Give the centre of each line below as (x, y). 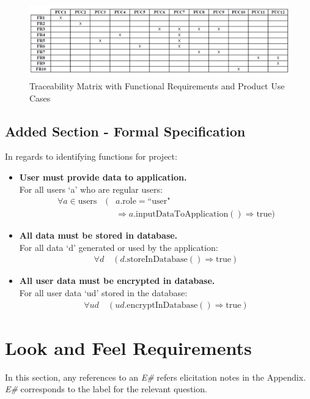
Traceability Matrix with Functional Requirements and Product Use (157, 86)
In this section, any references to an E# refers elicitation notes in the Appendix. (156, 377)
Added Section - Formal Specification (125, 131)
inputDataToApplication (182, 214)
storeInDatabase (157, 260)
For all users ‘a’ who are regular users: (91, 189)
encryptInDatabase (162, 305)
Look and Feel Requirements (128, 347)
